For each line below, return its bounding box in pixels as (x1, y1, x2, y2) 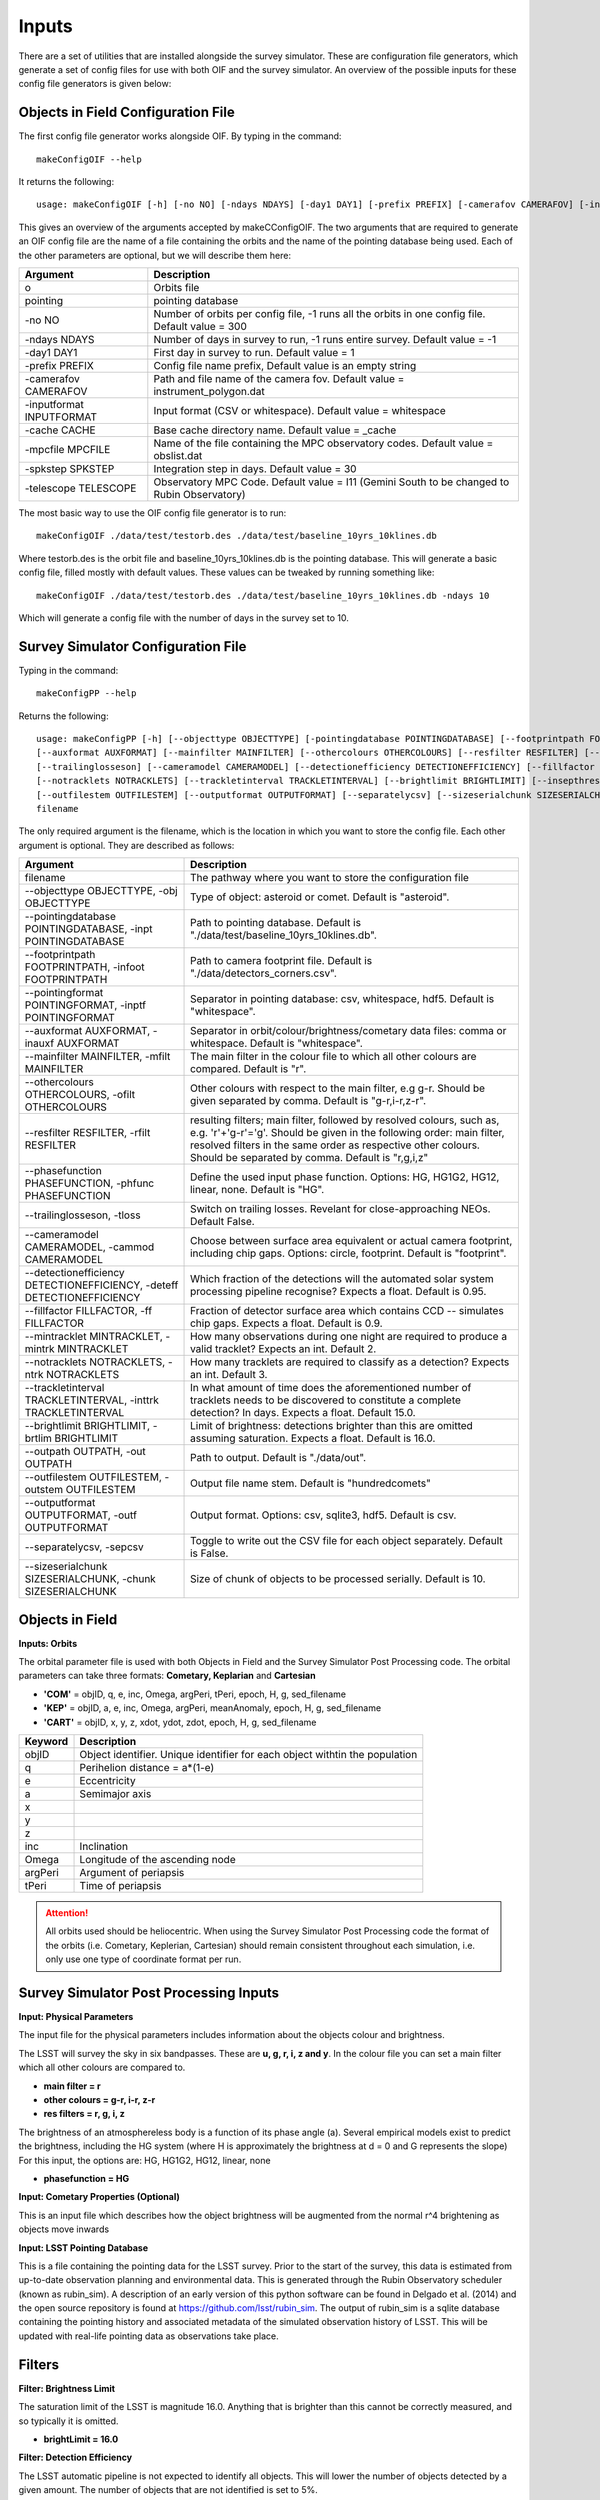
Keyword (24, 1734, 69, 1748)
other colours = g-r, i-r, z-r (43, 2094, 156, 2106)
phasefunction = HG (43, 2172, 130, 2184)
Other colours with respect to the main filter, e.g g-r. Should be (190, 1081, 485, 1095)
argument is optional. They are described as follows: (18, 839, 235, 851)
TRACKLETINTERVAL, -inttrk (24, 1393, 159, 1407)
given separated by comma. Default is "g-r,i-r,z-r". (190, 1094, 427, 1108)
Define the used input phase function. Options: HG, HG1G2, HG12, (190, 1170, 500, 1184)
